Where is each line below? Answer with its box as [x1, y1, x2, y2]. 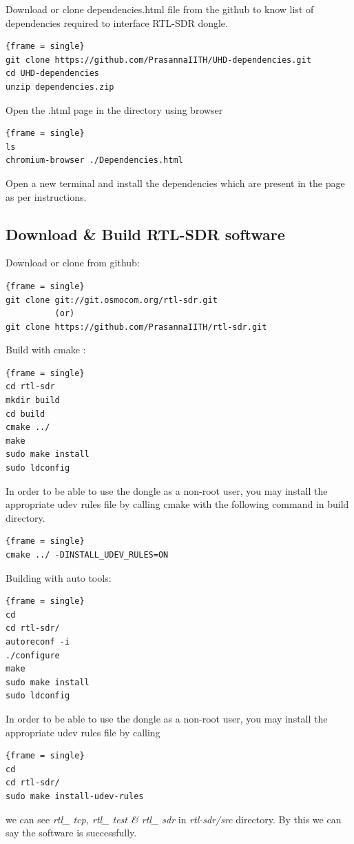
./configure [6, 650, 60, 660]
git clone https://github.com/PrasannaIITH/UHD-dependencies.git [6, 55, 311, 65]
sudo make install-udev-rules [6, 791, 144, 801]
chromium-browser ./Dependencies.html [6, 155, 183, 166]
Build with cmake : [6, 342, 86, 357]
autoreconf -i [6, 636, 70, 647]
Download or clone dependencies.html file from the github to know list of [6, 2, 314, 16]
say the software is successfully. [6, 825, 137, 840]
